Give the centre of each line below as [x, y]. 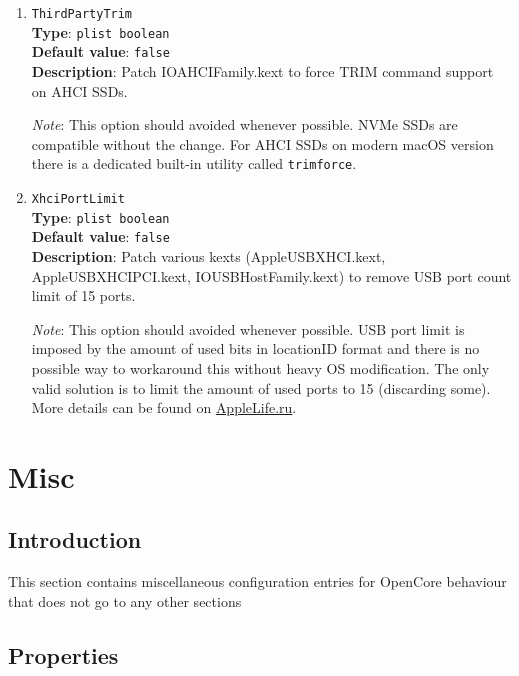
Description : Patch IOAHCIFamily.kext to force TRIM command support [262, 70]
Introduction [75, 539]
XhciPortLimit [78, 199]
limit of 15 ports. [83, 295]
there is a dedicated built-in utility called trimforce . [194, 163]
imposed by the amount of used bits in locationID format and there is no [255, 348]
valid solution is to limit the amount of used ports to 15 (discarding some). [261, 387]
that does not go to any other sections [125, 600]
